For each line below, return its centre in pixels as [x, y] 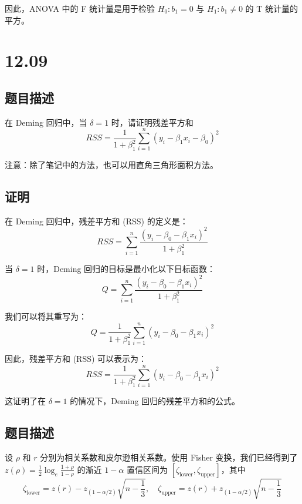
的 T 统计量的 [272, 8]
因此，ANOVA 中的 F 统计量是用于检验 [80, 8]
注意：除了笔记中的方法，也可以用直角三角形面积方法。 [111, 164]
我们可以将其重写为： [46, 316]
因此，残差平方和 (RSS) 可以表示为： [76, 359]
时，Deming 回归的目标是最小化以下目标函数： [126, 268]
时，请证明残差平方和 [152, 122]
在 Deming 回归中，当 [46, 122]
